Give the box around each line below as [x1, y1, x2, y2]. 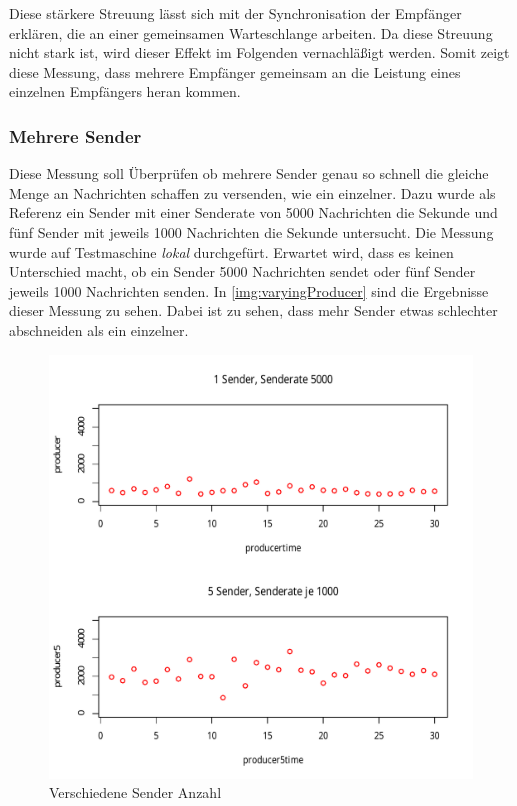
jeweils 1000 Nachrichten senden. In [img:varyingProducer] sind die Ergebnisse [9, 280, 489, 301]
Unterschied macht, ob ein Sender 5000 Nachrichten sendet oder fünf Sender [9, 261, 476, 282]
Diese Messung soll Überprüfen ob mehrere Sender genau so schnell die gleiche [9, 163, 489, 184]
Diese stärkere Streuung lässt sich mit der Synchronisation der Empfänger [9, 3, 462, 23]
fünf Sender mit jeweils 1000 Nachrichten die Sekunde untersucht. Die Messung [9, 221, 494, 242]
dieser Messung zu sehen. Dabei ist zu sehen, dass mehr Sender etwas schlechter [9, 300, 498, 321]
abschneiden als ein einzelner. [9, 319, 189, 340]
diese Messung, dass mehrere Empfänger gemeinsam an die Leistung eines [9, 61, 461, 82]
